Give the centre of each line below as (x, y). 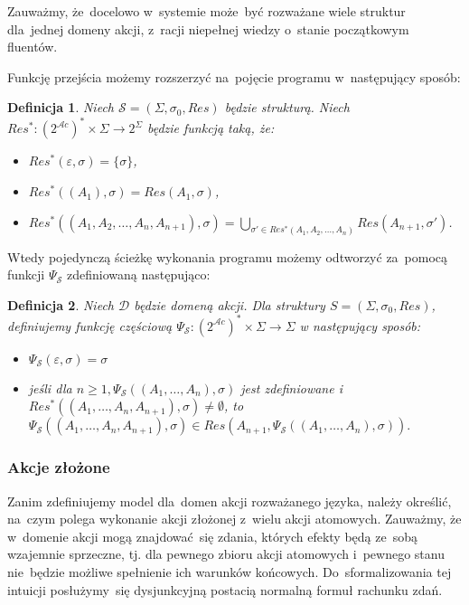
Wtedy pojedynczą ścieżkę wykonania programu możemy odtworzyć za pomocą (228, 256)
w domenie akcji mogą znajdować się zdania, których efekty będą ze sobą (212, 536)
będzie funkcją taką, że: (211, 128)
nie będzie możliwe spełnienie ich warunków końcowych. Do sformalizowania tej (230, 571)
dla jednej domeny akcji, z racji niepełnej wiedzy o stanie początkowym (208, 28)
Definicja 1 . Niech (61, 107)
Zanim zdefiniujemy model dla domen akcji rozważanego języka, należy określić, (230, 501)
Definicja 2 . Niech (61, 304)
